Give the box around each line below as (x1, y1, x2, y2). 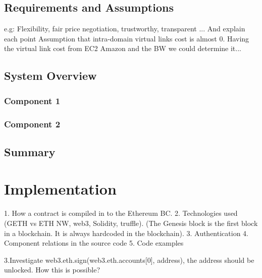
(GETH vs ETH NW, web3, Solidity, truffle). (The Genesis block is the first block (4, 217, 258, 228)
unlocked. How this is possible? (4, 264, 100, 275)
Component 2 (4, 117, 61, 130)
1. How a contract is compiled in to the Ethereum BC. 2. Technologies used (4, 208, 238, 218)
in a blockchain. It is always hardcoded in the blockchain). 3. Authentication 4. (4, 227, 248, 238)
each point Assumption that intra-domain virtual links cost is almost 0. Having (4, 33, 249, 43)
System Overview (4, 68, 97, 83)
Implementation (4, 178, 117, 199)
